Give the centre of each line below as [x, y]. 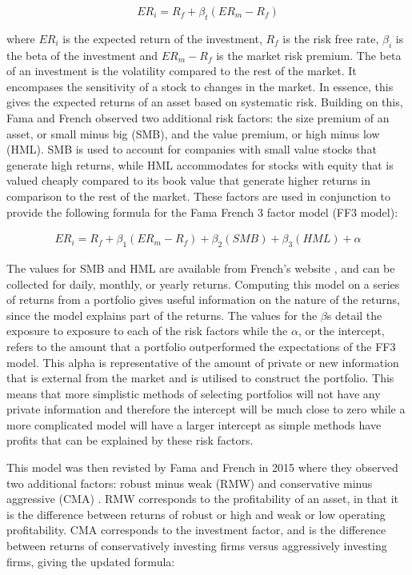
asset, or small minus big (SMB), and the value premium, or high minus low [193, 133]
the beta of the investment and [82, 55]
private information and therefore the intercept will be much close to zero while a [206, 409]
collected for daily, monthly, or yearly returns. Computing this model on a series [203, 284]
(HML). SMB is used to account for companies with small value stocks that [192, 149]
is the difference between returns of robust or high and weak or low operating [196, 514]
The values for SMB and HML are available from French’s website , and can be [201, 268]
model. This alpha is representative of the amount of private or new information [203, 362]
